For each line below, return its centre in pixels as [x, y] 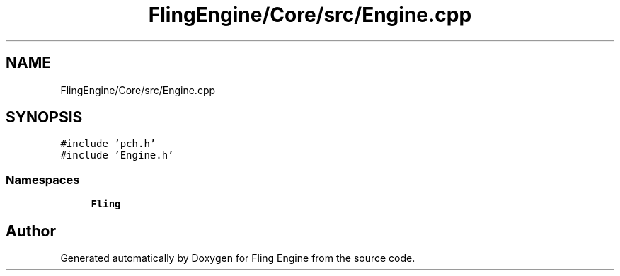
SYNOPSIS [44, 117]
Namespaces [43, 179]
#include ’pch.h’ [108, 144]
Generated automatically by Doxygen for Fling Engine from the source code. [238, 258]
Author [31, 231]
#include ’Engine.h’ [117, 155]
